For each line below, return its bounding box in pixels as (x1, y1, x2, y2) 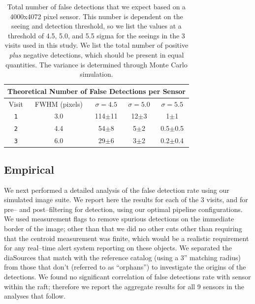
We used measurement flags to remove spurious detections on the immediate (4, 213, 234, 224)
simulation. (80, 69, 113, 79)
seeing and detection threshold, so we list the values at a (11, 21, 182, 31)
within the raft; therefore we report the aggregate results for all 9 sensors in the (4, 281, 244, 291)
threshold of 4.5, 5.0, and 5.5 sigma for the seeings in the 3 (8, 30, 185, 40)
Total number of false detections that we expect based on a (7, 1, 186, 11)
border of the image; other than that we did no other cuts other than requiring (4, 223, 242, 233)
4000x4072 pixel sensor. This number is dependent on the (10, 11, 183, 21)
